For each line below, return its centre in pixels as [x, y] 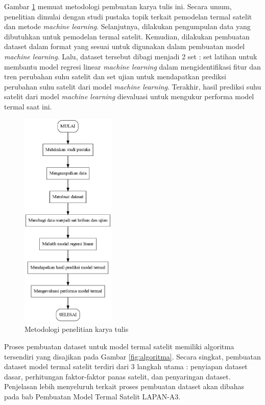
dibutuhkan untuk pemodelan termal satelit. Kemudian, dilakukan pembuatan [127, 36]
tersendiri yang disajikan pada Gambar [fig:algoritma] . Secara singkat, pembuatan [132, 356]
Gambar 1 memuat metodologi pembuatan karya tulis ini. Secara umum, [118, 6]
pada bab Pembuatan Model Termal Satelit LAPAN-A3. [92, 396]
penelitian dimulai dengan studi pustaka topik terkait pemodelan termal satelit [128, 16]
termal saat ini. [28, 106]
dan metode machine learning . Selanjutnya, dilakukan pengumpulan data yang [127, 26]
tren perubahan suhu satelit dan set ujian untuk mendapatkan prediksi [115, 76]
